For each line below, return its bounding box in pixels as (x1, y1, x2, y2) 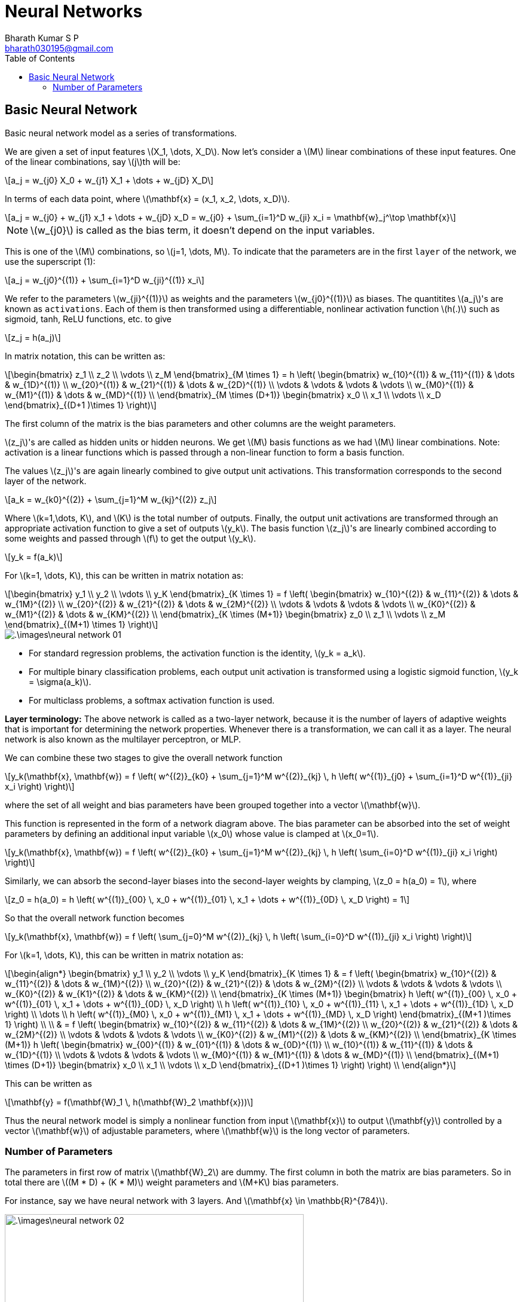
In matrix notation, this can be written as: (5, 350, 166, 361)
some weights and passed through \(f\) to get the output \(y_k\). (5, 533, 256, 543)
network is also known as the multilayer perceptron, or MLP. (5, 733, 241, 744)
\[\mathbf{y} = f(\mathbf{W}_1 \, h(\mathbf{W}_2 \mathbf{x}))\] (5, 1096, 253, 1107)
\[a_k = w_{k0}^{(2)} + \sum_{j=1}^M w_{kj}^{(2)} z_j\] (5, 494, 217, 505)
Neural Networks (5, 1, 143, 22)
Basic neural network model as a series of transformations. (5, 127, 237, 138)
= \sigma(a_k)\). (29, 676, 91, 687)
